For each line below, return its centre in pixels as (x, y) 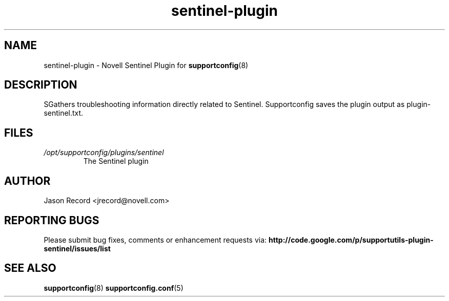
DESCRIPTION (41, 85)
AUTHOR (27, 181)
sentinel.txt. (64, 113)
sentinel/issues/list (77, 248)
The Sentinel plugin (116, 161)
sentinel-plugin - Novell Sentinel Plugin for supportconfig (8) (146, 65)
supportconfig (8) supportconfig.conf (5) (114, 288)
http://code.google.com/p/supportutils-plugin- (351, 240)
